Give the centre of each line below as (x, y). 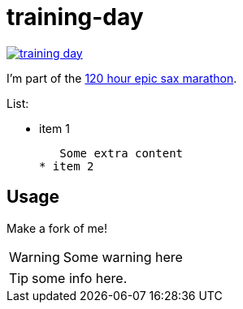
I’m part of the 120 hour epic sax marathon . (122, 78)
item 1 (54, 128)
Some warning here (123, 257)
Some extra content (121, 153)
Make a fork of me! (57, 228)
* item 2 (67, 166)
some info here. (80, 278)
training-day (75, 17)
